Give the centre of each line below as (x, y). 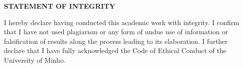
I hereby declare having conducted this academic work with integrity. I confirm (122, 22)
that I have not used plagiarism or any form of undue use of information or (116, 32)
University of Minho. (35, 60)
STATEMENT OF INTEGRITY (60, 6)
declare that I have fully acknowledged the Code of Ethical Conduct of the (115, 50)
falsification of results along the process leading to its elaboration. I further (116, 41)
